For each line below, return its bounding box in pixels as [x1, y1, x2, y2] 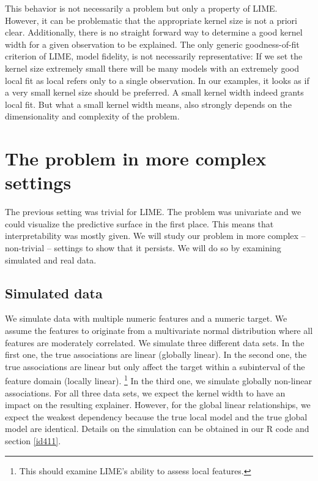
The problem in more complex [5, 146, 267, 171]
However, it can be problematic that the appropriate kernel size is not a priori [5, 13, 297, 26]
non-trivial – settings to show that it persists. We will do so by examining [5, 241, 281, 254]
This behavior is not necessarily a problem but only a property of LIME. [5, 2, 278, 14]
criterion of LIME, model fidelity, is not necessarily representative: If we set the [5, 50, 303, 62]
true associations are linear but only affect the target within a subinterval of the [5, 360, 305, 373]
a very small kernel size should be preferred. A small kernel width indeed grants [5, 86, 304, 99]
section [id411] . [5, 434, 61, 447]
